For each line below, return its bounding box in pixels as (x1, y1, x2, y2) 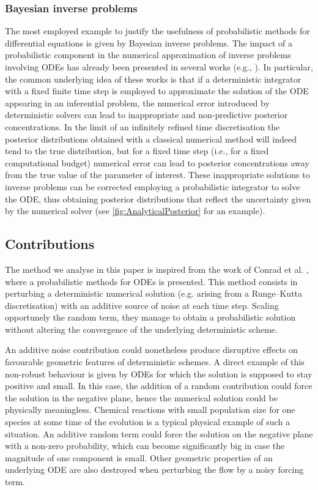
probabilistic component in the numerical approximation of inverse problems (5, 48, 291, 61)
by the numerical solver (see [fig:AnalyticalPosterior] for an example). (5, 204, 265, 217)
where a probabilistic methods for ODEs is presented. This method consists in (5, 275, 298, 288)
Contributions (5, 234, 95, 253)
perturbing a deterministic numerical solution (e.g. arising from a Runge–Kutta (5, 287, 303, 300)
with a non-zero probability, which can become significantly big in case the (5, 439, 285, 452)
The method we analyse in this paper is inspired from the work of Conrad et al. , (5, 262, 309, 275)
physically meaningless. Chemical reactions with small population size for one (5, 403, 295, 416)
